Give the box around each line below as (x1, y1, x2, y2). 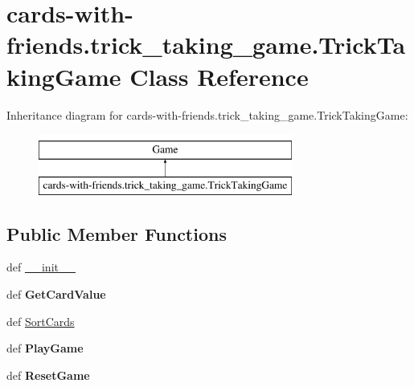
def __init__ (6, 259, 76, 275)
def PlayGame (6, 340, 84, 356)
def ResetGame (6, 366, 90, 383)
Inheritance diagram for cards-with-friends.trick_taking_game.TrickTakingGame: (6, 106, 408, 123)
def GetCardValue (6, 286, 106, 303)
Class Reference (129, 59, 309, 92)
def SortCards (6, 312, 75, 329)
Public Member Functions (6, 221, 227, 246)
